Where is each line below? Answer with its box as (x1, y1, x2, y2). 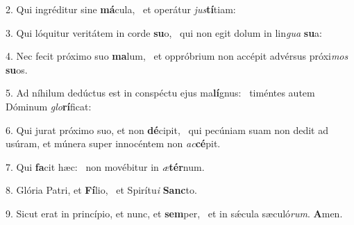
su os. (6, 62, 28, 76)
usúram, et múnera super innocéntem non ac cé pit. (6, 136, 221, 151)
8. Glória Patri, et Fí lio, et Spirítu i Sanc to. (6, 183, 197, 197)
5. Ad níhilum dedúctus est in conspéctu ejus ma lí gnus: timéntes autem (6, 85, 315, 100)
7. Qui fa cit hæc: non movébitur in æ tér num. (6, 159, 205, 174)
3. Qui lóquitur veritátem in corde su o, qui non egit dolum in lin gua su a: (6, 25, 322, 40)
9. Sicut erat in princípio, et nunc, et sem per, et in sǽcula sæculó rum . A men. (6, 206, 343, 220)
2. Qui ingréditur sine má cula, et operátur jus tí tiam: (6, 2, 236, 16)
